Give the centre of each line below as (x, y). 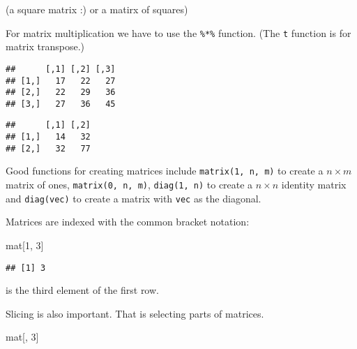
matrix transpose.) (45, 46)
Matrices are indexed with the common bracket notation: (128, 222)
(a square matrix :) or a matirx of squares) (97, 9)
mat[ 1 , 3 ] (25, 245)
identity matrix (314, 185)
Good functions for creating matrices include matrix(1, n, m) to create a (165, 171)
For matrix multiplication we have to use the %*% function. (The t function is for (178, 32)
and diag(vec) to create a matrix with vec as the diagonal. (134, 198)
